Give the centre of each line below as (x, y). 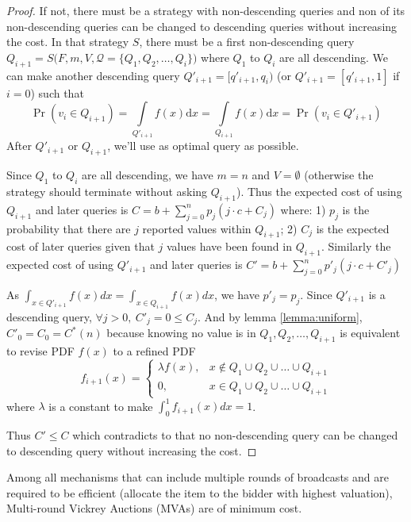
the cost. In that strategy (68, 42)
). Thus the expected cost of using (319, 192)
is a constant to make (101, 406)
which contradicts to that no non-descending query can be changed (235, 435)
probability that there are (69, 228)
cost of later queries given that (81, 246)
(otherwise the (339, 175)
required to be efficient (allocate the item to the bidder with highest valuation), (200, 492)
